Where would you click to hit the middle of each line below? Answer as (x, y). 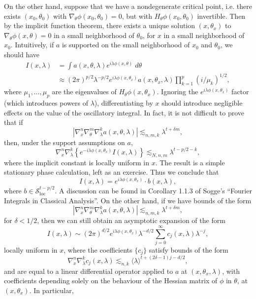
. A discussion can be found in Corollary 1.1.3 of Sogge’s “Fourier (153, 190)
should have (22, 54)
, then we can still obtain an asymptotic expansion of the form (131, 220)
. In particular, (51, 290)
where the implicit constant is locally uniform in (77, 162)
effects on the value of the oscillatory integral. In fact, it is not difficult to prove (124, 112)
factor (240, 92)
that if (14, 122)
